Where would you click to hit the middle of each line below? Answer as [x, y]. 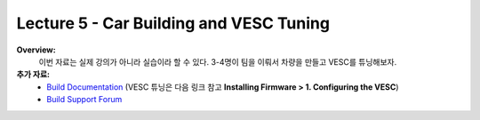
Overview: [36, 50]
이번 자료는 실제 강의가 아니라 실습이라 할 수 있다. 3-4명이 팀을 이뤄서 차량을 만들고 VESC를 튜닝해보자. [218, 61]
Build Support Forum [84, 100]
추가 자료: [33, 75]
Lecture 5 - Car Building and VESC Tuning [173, 23]
